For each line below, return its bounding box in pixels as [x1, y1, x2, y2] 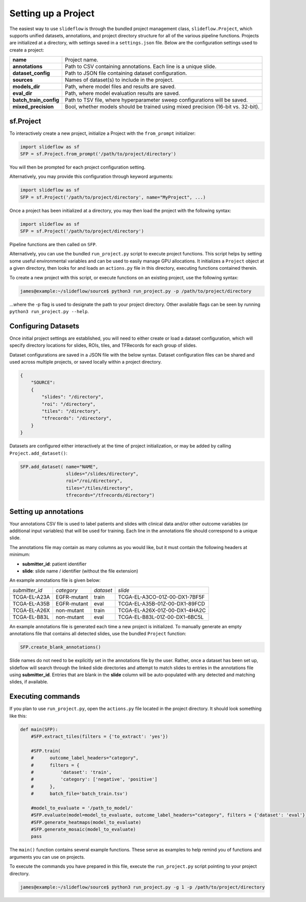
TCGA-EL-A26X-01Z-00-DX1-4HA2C [118, 607, 206, 614]
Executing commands [9, 692, 80, 701]
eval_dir [12, 90, 33, 97]
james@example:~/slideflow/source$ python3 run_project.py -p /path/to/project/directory [20, 288, 252, 294]
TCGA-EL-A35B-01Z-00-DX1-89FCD [118, 600, 206, 607]
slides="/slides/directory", [65, 470, 139, 477]
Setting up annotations [9, 507, 84, 516]
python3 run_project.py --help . [9, 308, 89, 315]
